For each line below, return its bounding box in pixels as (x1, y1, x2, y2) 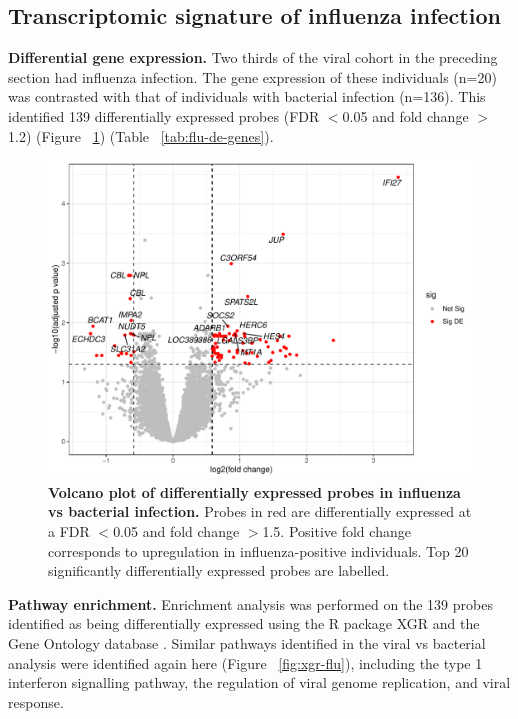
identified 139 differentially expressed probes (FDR (8, 105, 320, 126)
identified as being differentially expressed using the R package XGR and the (8, 613, 480, 634)
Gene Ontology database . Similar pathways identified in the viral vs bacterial (8, 632, 486, 653)
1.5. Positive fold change (262, 520, 411, 541)
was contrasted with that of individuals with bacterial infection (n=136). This (8, 86, 486, 107)
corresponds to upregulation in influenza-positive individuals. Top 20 (48, 540, 469, 561)
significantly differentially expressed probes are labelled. (48, 560, 390, 581)
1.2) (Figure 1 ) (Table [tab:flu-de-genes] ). (8, 125, 274, 146)
